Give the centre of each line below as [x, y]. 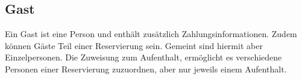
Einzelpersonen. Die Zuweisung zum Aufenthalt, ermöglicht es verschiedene [143, 57]
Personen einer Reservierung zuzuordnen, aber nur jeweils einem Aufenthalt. [146, 69]
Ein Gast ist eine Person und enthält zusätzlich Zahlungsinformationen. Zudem [151, 34]
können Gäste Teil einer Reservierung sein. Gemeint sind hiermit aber [134, 45]
